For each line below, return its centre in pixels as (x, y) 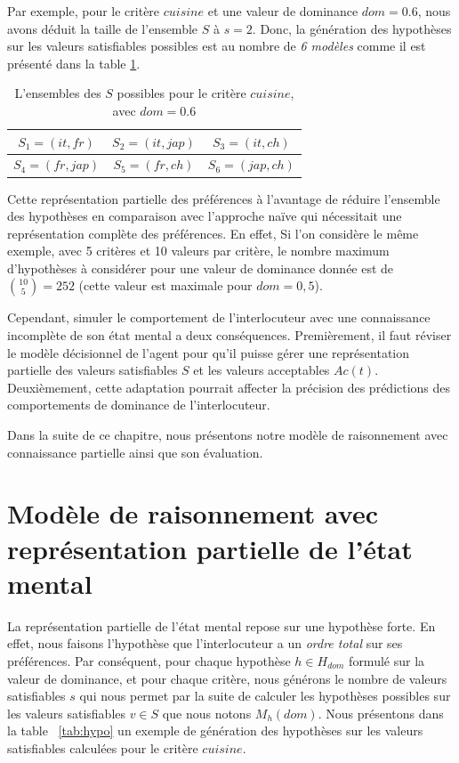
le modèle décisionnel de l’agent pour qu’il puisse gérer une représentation (209, 352)
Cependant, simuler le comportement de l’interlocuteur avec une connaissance (219, 317)
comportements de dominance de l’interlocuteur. (139, 405)
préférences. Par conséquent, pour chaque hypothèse (149, 660)
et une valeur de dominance (283, 11)
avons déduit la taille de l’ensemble (103, 28)
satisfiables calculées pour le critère (103, 747)
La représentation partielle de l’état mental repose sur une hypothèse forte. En (221, 625)
